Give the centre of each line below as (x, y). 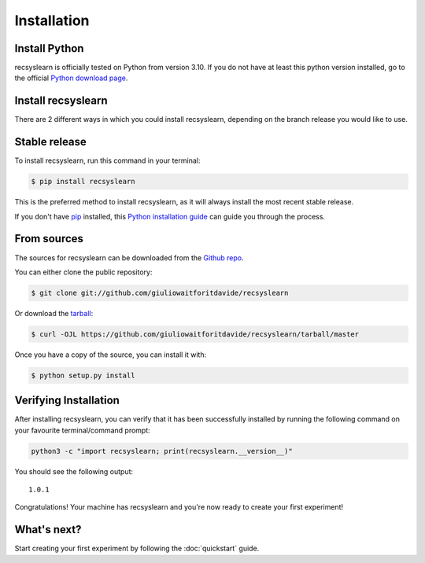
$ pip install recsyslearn (83, 182)
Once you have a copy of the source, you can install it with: (111, 355)
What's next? (48, 530)
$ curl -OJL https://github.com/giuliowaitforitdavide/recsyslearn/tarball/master (195, 334)
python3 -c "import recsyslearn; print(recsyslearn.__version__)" (162, 451)
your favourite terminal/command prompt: (83, 430)
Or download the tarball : (54, 313)
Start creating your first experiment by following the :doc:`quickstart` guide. (137, 548)
